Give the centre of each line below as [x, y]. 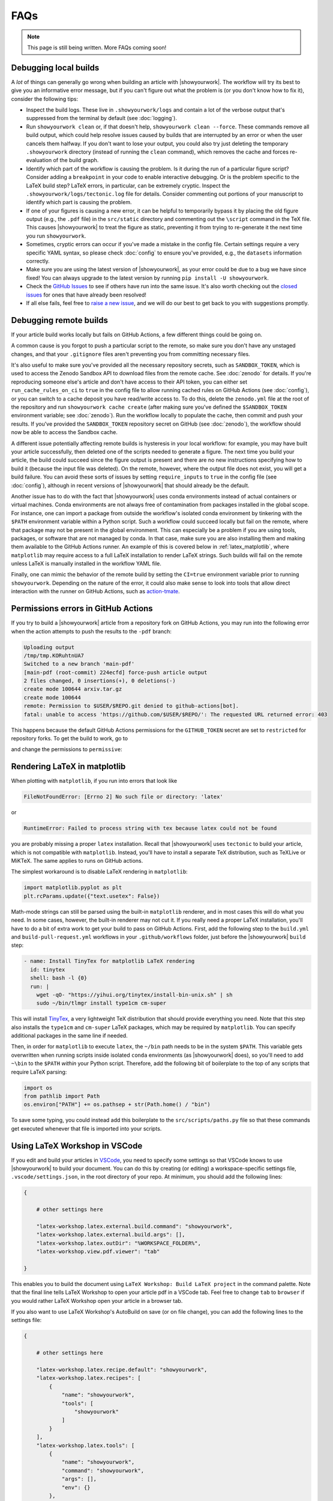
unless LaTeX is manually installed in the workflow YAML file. [86, 564]
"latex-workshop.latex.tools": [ [85, 1445]
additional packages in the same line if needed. [70, 1036]
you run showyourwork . [56, 236]
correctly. [38, 261]
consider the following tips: [45, 98]
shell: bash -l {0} [59, 978]
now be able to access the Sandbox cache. [64, 432]
